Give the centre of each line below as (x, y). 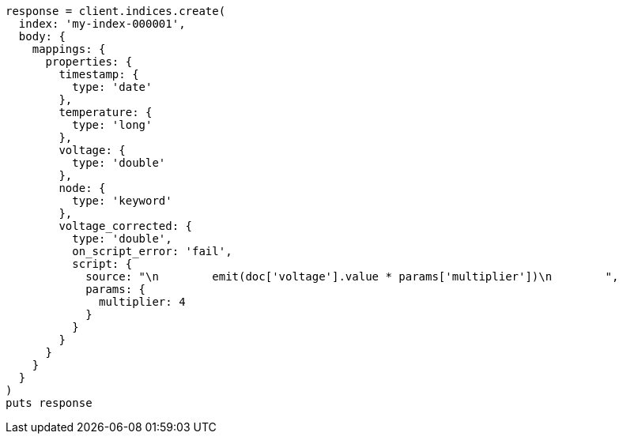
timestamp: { (99, 74)
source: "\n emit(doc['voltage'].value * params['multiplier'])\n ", (352, 276)
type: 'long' (112, 125)
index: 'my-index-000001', (102, 24)
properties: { (89, 62)
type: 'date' (112, 87)
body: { (42, 36)
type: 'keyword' (122, 201)
